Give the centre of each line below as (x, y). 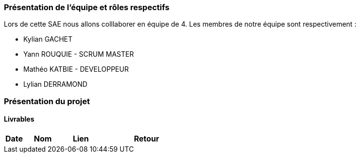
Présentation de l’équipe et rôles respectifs (87, 7)
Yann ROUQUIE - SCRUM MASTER (79, 54)
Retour (146, 138)
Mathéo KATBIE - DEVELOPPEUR (76, 69)
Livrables (19, 119)
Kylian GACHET (48, 39)
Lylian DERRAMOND (55, 84)
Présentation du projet (47, 101)
